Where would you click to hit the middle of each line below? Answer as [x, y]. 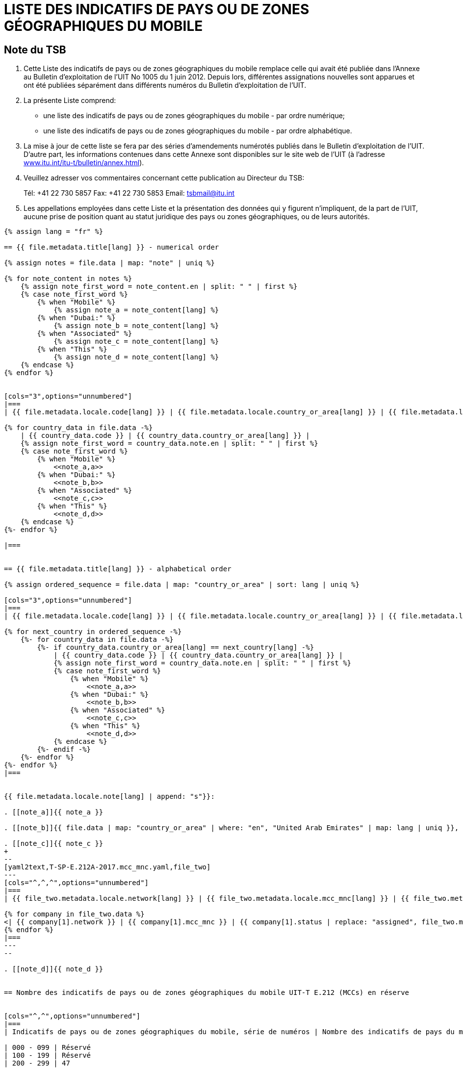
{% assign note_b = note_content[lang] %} [136, 326]
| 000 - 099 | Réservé [48, 1048]
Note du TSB [35, 50]
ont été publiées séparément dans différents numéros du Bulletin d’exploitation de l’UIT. [165, 85]
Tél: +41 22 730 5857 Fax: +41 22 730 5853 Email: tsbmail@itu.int [129, 193]
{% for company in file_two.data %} [74, 914]
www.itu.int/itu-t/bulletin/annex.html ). [84, 163]
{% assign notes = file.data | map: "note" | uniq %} [109, 263]
